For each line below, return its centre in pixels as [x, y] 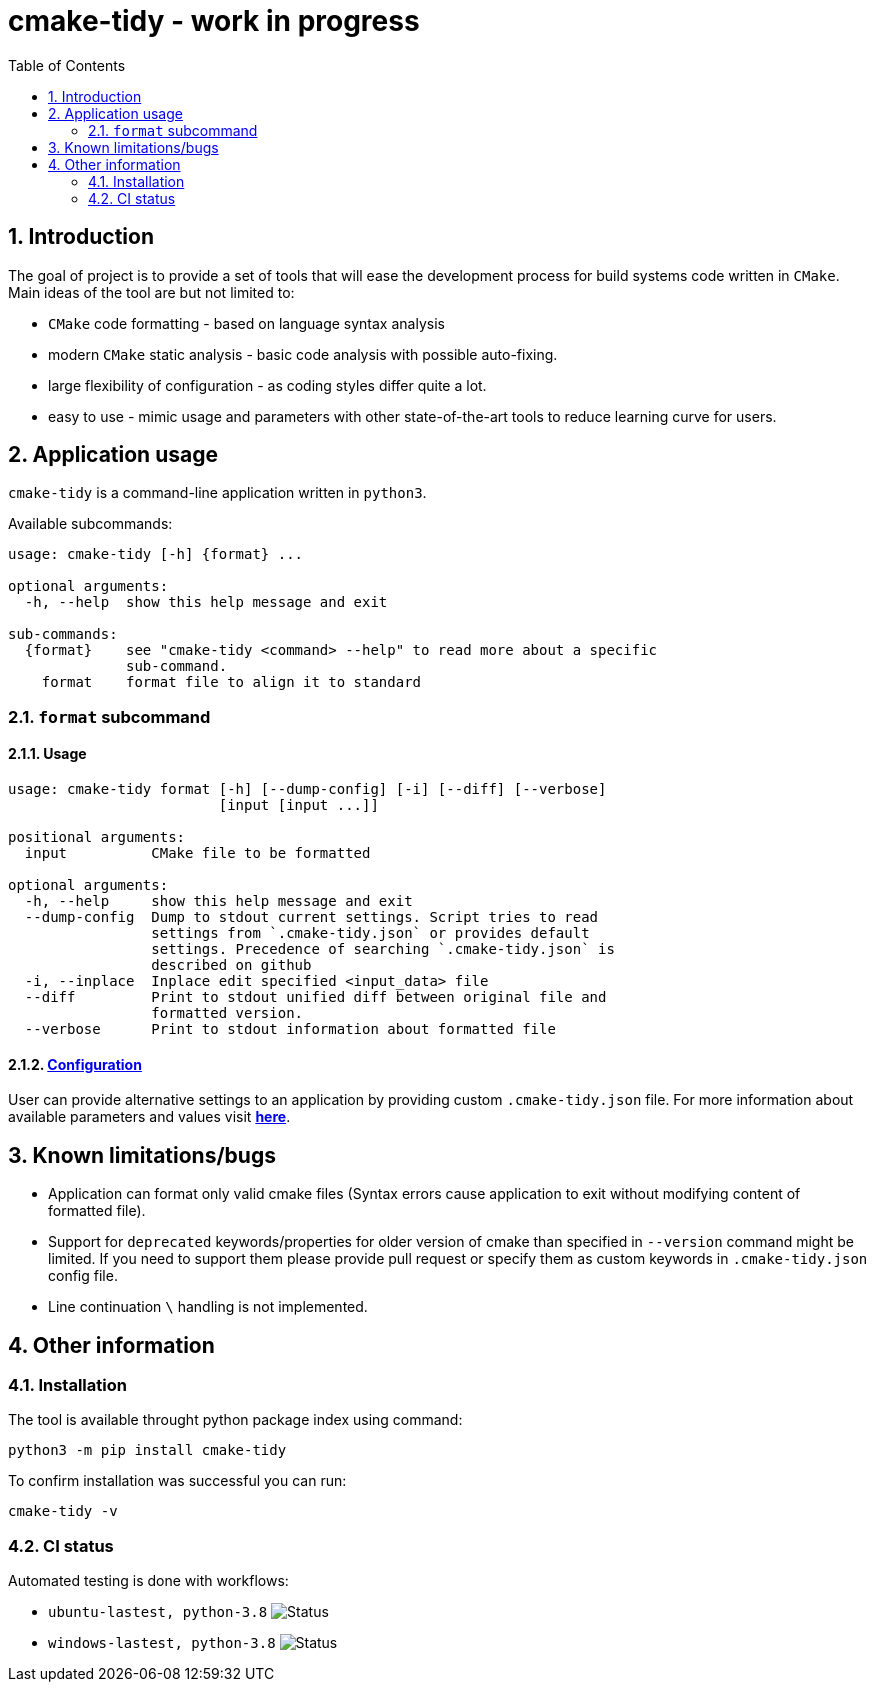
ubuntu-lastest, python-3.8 [158, 1612]
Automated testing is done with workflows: [148, 1581]
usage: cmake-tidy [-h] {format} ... [156, 554]
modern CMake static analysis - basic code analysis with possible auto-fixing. [303, 354]
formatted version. [227, 1013]
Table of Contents [67, 65]
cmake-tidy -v [63, 1511]
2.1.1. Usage [47, 754]
